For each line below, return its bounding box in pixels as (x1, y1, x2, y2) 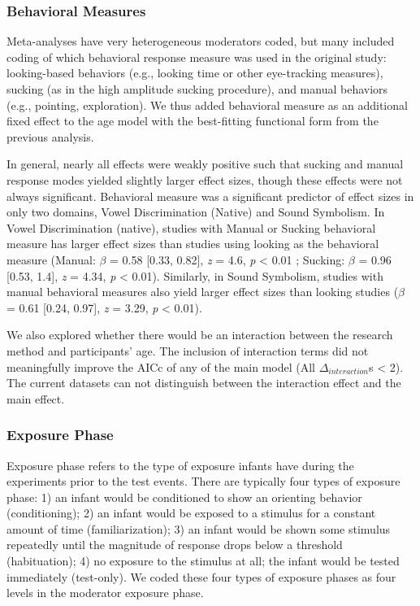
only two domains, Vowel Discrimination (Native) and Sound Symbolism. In (6, 203, 385, 220)
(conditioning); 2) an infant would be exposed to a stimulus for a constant (6, 504, 376, 521)
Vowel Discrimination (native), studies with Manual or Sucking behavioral (6, 219, 376, 236)
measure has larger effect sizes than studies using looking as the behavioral (6, 235, 379, 252)
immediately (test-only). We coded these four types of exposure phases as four (6, 568, 396, 585)
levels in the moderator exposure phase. (6, 584, 204, 601)
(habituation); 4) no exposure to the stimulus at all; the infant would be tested (6, 552, 400, 569)
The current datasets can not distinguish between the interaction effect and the (6, 374, 401, 391)
